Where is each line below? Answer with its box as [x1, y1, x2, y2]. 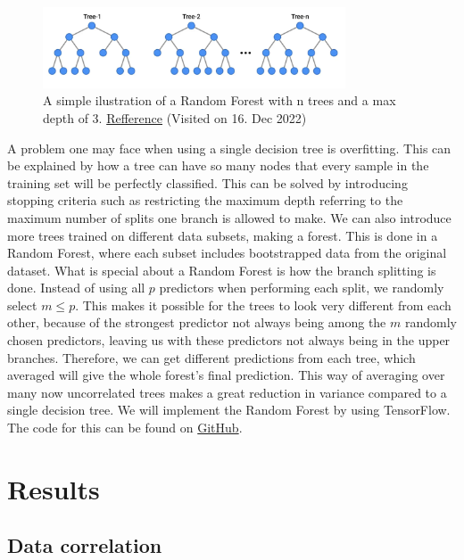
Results [7, 470, 100, 506]
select [7, 295, 37, 314]
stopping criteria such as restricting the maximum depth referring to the [7, 191, 403, 210]
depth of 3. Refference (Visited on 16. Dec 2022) [43, 108, 307, 127]
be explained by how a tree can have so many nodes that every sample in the [7, 156, 429, 175]
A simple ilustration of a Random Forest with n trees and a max [43, 91, 396, 110]
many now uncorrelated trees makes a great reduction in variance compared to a [7, 383, 447, 401]
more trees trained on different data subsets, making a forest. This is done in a [7, 226, 438, 244]
